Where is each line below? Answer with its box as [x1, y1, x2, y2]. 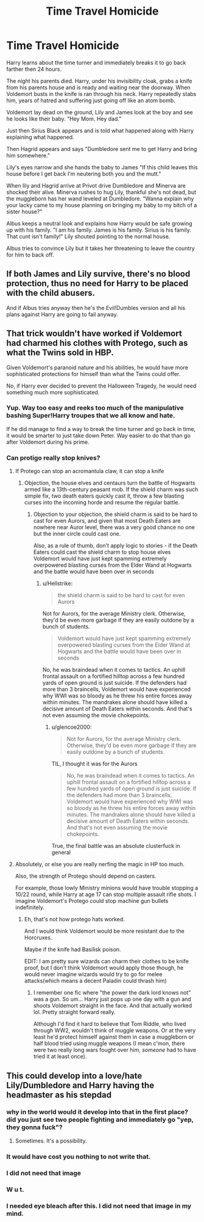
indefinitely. [15, 904, 44, 911]
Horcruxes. [24, 934, 52, 941]
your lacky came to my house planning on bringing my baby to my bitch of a [6, 201, 197, 208]
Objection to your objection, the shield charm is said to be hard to [33, 510, 198, 518]
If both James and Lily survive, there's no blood [6, 269, 191, 279]
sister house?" [6, 208, 43, 215]
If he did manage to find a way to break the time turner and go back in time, [6, 425, 196, 432]
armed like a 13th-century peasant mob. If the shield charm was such [24, 486, 199, 493]
